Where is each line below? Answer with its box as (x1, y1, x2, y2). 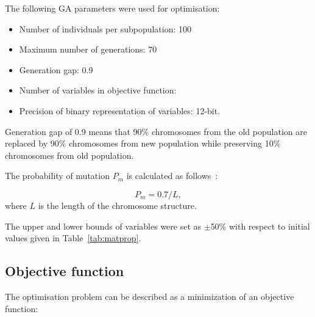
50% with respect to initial (210, 219, 310, 232)
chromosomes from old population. (5, 148, 134, 161)
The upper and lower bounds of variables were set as (5, 219, 202, 232)
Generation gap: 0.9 (19, 63, 93, 76)
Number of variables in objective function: (19, 84, 177, 97)
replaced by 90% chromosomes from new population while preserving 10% (5, 137, 281, 150)
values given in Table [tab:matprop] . (5, 231, 141, 244)
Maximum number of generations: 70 (19, 43, 157, 56)
